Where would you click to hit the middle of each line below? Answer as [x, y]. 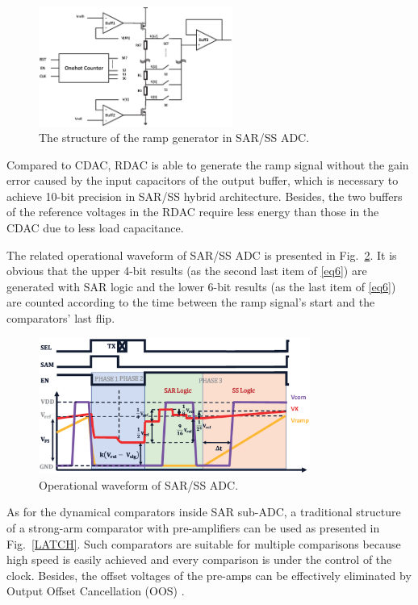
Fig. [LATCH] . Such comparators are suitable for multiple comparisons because [204, 543]
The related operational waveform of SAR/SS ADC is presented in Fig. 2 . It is [202, 255]
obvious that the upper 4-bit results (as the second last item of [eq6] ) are [187, 271]
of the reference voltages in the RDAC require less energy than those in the [193, 212]
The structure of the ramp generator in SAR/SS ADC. [174, 138]
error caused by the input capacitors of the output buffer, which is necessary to [203, 180]
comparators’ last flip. [61, 318]
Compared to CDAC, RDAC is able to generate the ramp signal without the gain [208, 164]
